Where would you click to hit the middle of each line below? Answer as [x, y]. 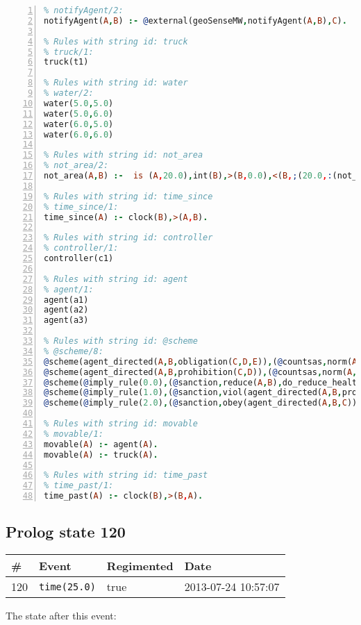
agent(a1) [66, 300]
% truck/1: [69, 52]
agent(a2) [66, 310]
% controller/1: [81, 248]
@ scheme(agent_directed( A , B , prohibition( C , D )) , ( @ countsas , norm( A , [201, 372]
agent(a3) [66, 320]
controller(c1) [79, 258]
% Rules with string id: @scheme [121, 341]
